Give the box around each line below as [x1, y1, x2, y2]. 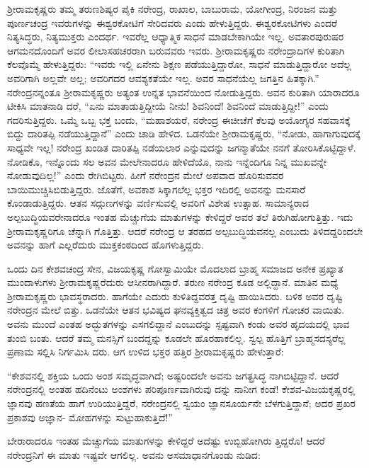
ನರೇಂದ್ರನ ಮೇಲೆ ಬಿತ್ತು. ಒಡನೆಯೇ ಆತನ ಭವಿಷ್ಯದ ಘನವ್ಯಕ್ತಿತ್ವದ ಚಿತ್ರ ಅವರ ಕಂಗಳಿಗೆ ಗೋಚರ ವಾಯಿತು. [7, 302, 344, 317]
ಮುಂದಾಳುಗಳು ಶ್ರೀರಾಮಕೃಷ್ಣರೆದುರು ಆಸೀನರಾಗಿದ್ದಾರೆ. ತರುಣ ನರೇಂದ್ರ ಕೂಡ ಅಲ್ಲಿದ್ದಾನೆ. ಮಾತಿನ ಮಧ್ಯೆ [7, 275, 339, 290]
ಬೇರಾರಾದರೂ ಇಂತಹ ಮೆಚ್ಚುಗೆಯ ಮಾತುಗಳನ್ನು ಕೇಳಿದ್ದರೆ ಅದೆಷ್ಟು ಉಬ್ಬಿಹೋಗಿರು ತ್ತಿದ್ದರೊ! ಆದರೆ [7, 433, 325, 448]
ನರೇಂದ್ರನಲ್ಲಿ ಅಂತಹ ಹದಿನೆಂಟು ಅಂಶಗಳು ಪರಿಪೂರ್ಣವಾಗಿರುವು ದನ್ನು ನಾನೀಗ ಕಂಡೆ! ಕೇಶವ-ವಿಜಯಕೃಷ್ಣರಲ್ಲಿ [7, 382, 356, 396]
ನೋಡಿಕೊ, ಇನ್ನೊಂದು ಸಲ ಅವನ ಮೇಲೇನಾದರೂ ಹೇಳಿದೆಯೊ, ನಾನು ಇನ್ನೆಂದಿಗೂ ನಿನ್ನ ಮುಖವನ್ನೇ [7, 154, 327, 169]
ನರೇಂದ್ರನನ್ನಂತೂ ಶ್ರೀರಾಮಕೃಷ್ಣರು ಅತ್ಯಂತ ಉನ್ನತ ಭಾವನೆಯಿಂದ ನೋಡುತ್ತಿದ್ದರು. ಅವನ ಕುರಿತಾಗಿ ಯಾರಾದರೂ [7, 84, 360, 99]
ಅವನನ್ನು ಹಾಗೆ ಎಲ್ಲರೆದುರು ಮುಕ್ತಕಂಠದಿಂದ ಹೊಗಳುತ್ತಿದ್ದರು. [7, 237, 204, 252]
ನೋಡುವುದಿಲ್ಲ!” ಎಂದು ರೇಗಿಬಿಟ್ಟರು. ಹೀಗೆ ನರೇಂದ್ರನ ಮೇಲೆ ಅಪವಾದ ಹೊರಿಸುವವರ [7, 168, 284, 183]
